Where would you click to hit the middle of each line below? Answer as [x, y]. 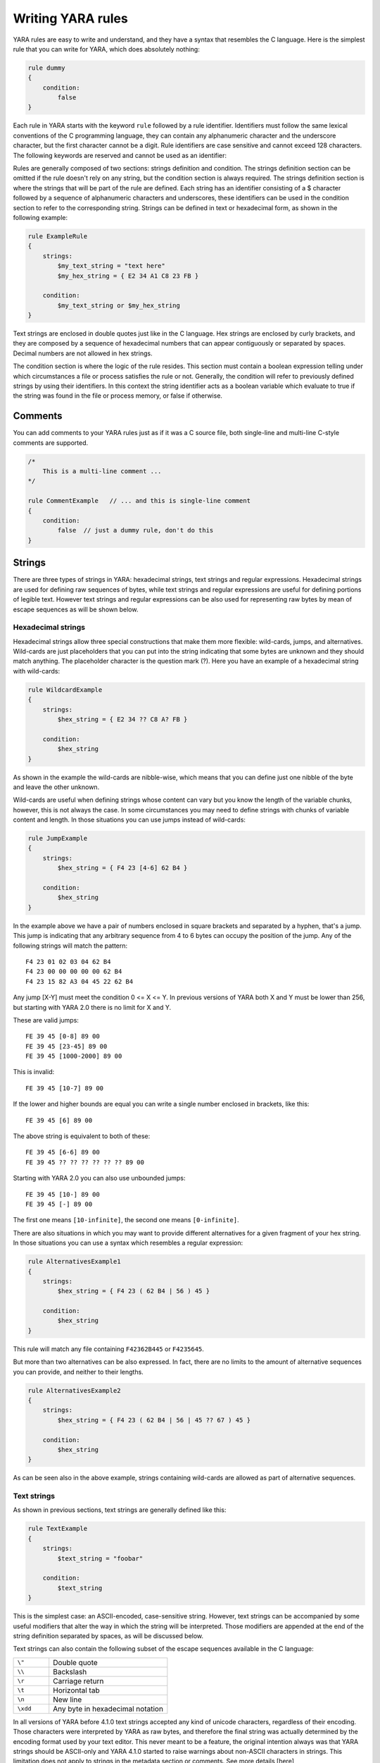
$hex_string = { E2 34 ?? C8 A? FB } [122, 719]
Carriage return [78, 1680]
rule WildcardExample [65, 690]
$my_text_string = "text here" [111, 266]
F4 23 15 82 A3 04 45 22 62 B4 [80, 981]
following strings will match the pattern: [70, 946]
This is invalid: [34, 1072]
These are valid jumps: [46, 1020]
